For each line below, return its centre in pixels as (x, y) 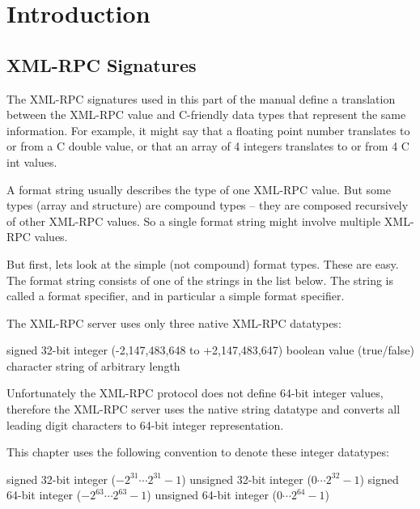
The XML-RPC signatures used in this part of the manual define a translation (201, 98)
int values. (32, 161)
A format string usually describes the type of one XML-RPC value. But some (199, 189)
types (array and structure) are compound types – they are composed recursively (208, 205)
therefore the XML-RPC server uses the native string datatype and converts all (204, 409)
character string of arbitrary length (93, 365)
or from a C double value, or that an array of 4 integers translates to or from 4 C (208, 146)
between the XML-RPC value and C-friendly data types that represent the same (206, 115)
